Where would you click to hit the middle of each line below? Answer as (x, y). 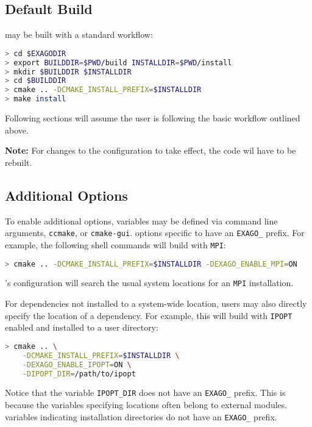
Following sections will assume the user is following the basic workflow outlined (153, 118)
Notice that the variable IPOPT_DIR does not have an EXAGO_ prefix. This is (145, 393)
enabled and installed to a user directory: (82, 327)
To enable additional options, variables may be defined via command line (141, 221)
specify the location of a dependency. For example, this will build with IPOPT (149, 315)
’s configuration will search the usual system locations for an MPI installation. (149, 283)
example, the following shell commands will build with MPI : (115, 244)
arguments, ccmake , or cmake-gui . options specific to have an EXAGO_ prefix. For (155, 233)
